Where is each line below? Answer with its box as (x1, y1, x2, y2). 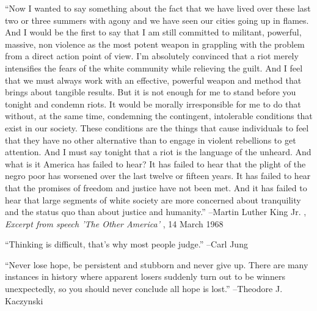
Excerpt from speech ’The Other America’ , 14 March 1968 (5, 217, 224, 230)
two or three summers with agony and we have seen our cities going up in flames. (5, 13, 309, 26)
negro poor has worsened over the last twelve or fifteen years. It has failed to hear (5, 169, 311, 182)
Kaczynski (5, 294, 43, 307)
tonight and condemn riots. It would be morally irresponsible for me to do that (5, 97, 301, 110)
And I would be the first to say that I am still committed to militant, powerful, (5, 26, 302, 38)
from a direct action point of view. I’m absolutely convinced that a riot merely (5, 49, 299, 62)
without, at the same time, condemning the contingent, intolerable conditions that (5, 109, 313, 122)
